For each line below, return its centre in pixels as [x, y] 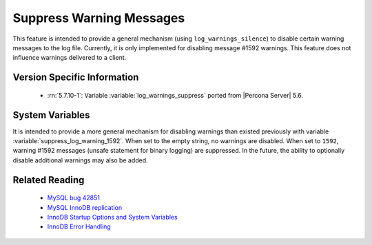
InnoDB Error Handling [79, 226]
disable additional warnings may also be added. [80, 160]
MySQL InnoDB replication [85, 207]
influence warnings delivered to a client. [70, 58]
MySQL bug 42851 [73, 198]
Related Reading [49, 180]
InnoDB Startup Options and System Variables [113, 217]
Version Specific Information [76, 77]
